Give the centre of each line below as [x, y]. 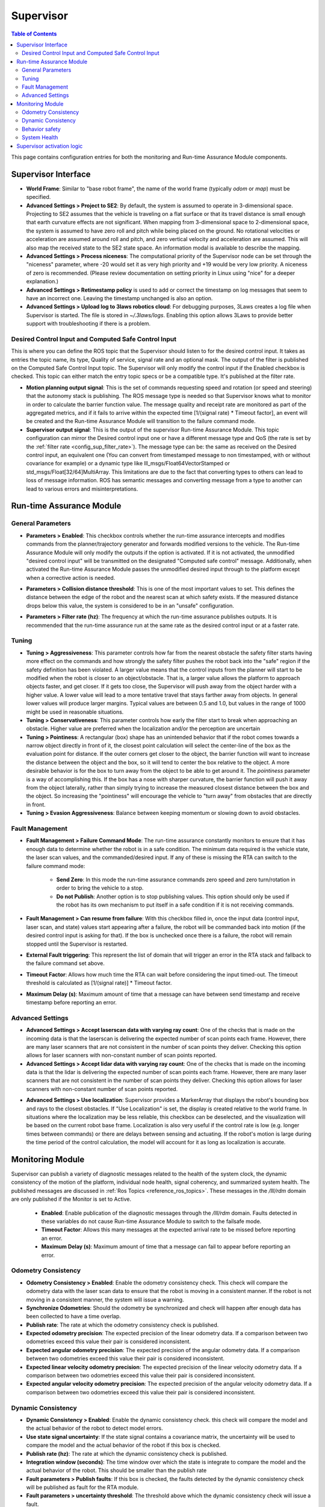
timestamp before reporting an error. [72, 1002]
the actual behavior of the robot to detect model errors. [94, 1428]
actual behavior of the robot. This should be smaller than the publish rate [116, 1470]
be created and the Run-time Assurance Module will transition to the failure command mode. [141, 421]
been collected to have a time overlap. [74, 1317]
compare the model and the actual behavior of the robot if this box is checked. [123, 1445]
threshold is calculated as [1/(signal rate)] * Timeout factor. [99, 983]
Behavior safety [42, 129]
